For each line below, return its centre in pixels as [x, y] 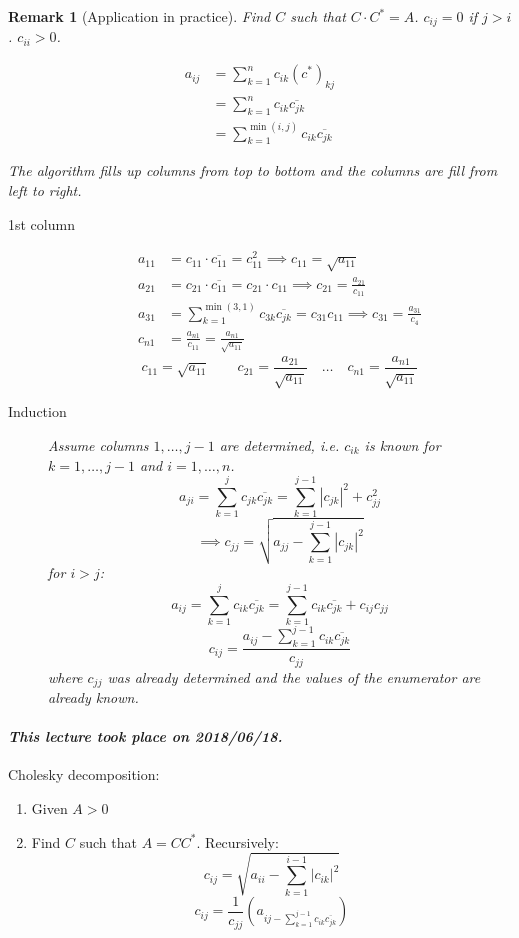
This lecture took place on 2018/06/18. [145, 736]
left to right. [45, 190]
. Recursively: [237, 841]
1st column [41, 223]
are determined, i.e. [279, 445]
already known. [93, 697]
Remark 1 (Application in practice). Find [139, 16]
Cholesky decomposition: [84, 774]
